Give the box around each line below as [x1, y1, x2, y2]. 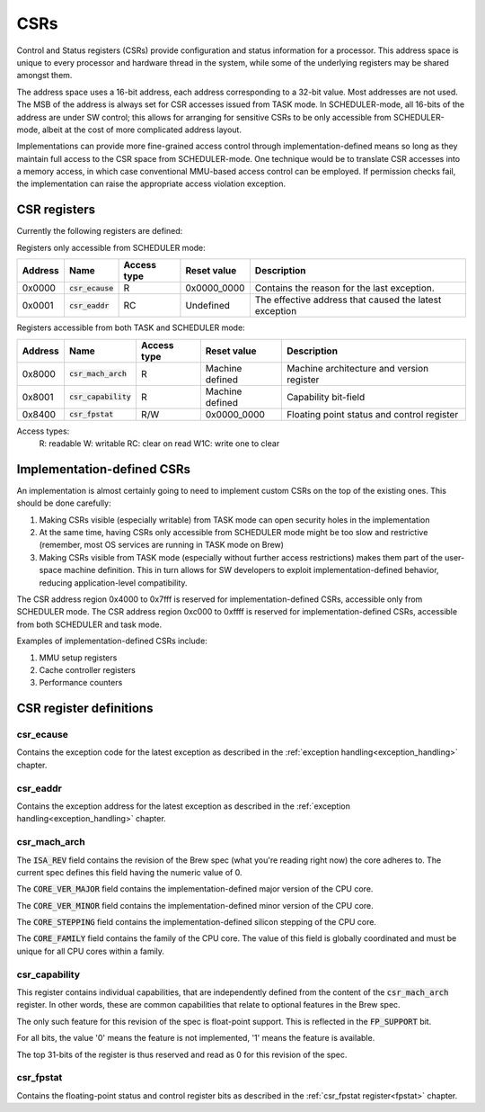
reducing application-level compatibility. [39, 577, 188, 588]
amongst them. [16, 70, 73, 81]
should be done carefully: [16, 498, 111, 508]
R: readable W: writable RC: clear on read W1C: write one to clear [39, 437, 280, 449]
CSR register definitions [16, 701, 154, 716]
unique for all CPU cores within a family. [16, 946, 165, 956]
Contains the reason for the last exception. [254, 282, 435, 294]
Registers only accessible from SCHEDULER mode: [16, 242, 206, 253]
